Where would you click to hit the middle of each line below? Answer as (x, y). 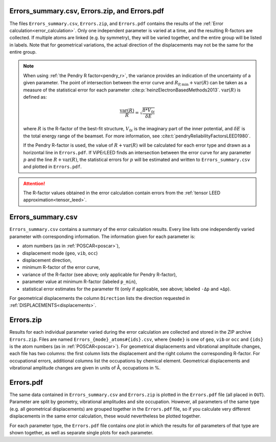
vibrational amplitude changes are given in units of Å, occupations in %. (85, 368)
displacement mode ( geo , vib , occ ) (60, 253)
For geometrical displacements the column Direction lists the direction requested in (100, 298)
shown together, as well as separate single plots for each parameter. (81, 433)
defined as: (35, 97)
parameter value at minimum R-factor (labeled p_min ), (80, 282)
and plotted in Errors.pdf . (52, 167)
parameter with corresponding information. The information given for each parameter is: (102, 236)
